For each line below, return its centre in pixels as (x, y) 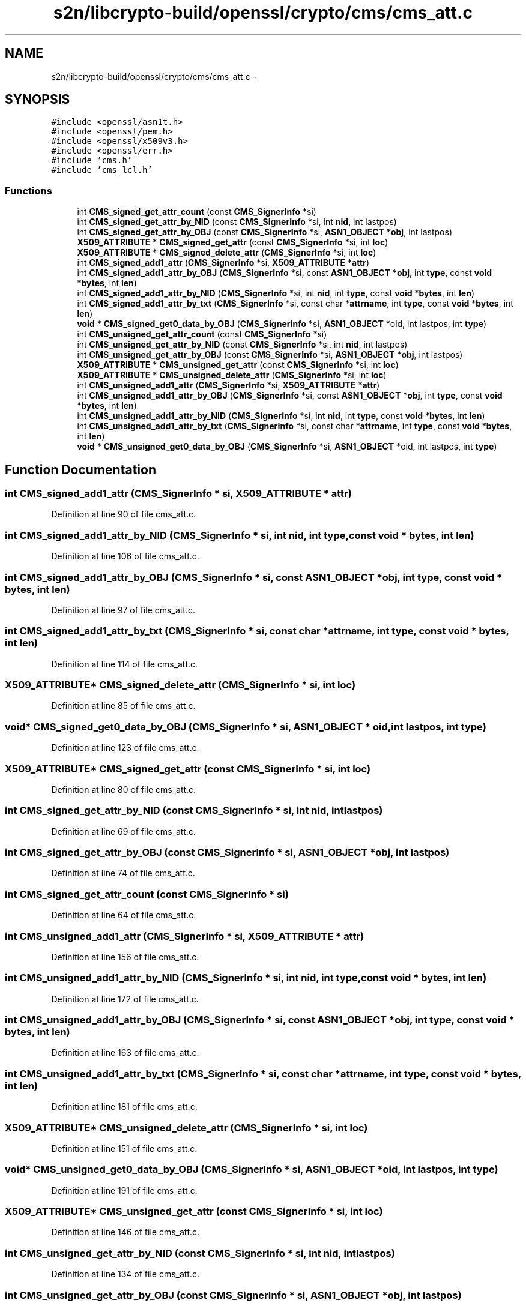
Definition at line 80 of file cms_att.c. (124, 789)
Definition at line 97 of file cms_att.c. (123, 610)
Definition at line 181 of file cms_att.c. (124, 1107)
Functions (29, 191)
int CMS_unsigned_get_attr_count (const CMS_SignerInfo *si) (202, 334)
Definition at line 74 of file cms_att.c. (123, 873)
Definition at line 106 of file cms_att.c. (125, 556)
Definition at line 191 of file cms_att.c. (124, 1190)
